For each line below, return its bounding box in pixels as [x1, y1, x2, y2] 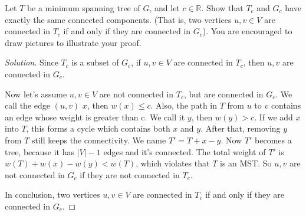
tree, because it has [5, 145, 75, 158]
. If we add [254, 110, 293, 123]
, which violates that [136, 157, 210, 169]
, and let [149, 2, 180, 14]
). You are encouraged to [202, 25, 292, 37]
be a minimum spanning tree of [27, 2, 140, 14]
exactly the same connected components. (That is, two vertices [5, 13, 232, 25]
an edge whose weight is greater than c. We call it [5, 110, 185, 123]
